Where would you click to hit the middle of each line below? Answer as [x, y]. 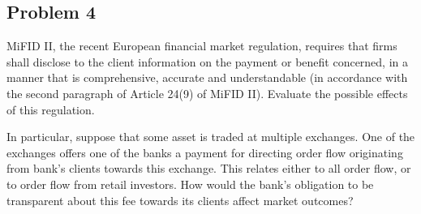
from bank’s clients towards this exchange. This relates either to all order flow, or [209, 168]
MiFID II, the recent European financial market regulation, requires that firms [202, 46]
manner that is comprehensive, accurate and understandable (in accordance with [207, 77]
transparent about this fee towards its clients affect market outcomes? [180, 200]
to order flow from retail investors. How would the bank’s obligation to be [190, 184]
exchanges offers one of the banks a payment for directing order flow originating [205, 152]
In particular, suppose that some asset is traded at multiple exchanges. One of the [211, 137]
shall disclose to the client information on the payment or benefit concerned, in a [208, 61]
